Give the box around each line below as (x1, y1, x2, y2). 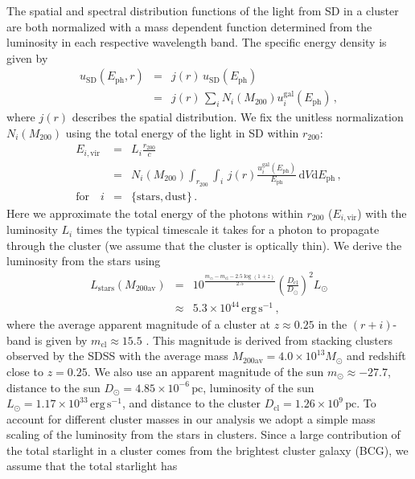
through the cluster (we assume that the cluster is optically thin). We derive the (6, 236, 402, 253)
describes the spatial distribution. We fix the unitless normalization (72, 108, 404, 125)
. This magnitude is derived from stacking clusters (146, 331, 392, 348)
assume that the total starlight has (6, 457, 178, 474)
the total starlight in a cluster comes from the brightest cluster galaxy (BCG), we (6, 441, 409, 458)
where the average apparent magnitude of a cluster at (6, 316, 271, 333)
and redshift (347, 347, 406, 364)
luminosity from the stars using (6, 252, 161, 269)
